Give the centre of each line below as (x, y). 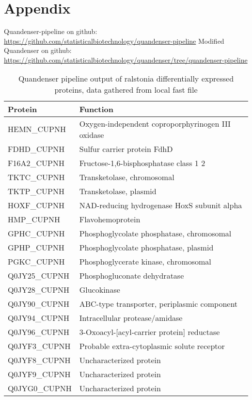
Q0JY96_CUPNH (39, 332)
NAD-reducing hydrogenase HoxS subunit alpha (161, 205)
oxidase (92, 134)
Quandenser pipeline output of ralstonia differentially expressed (126, 78)
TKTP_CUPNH (36, 191)
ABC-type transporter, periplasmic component (158, 303)
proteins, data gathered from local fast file (126, 89)
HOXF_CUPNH (36, 205)
